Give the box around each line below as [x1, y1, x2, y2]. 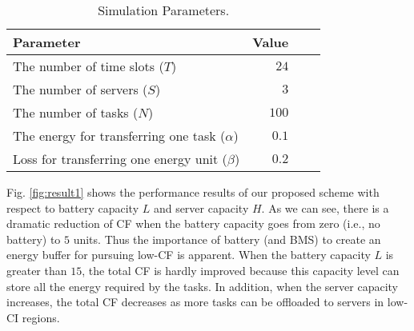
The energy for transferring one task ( [13, 126, 226, 145]
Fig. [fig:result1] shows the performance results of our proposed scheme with [6, 184, 380, 200]
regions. [22, 309, 60, 325]
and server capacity [153, 199, 249, 216]
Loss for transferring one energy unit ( [13, 150, 227, 168]
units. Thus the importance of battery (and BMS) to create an [73, 230, 381, 247]
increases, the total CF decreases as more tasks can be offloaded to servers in [6, 293, 384, 310]
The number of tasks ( [13, 103, 139, 122]
